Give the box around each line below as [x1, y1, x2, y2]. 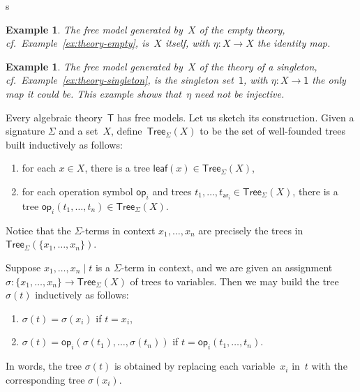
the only [312, 73, 346, 87]
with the [311, 359, 347, 373]
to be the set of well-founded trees [200, 123, 345, 138]
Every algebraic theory [6, 110, 103, 124]
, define [111, 123, 142, 138]
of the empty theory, [199, 22, 285, 36]
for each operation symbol [22, 183, 133, 198]
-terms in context [82, 223, 156, 237]
